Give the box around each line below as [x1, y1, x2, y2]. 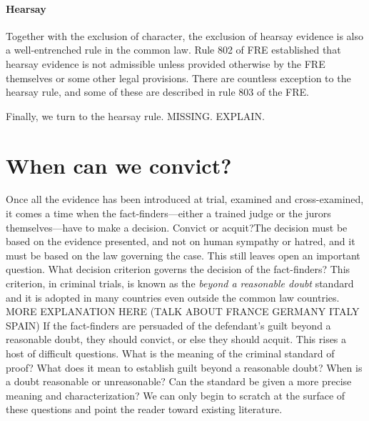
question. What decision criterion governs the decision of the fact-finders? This [6, 262, 350, 277]
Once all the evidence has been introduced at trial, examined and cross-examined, [6, 192, 364, 207]
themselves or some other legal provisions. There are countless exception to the [6, 70, 351, 85]
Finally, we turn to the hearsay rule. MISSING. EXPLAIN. [6, 108, 265, 123]
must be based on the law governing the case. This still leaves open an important [6, 247, 360, 262]
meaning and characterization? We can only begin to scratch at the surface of [6, 387, 345, 402]
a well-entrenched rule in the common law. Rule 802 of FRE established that [6, 42, 341, 57]
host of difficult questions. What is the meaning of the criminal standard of [6, 346, 335, 361]
